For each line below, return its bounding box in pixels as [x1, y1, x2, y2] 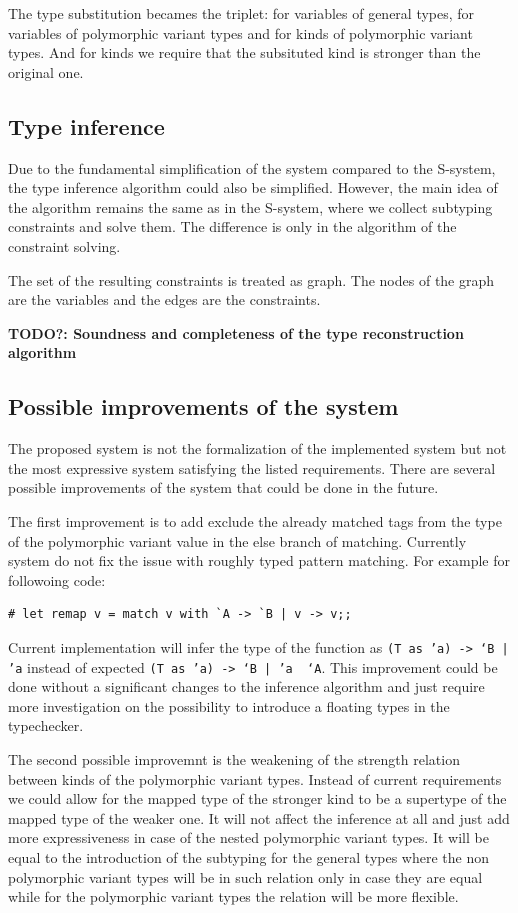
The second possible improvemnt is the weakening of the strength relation [8, 748, 460, 769]
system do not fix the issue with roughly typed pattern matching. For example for [8, 550, 510, 571]
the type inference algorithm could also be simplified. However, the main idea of [8, 177, 498, 198]
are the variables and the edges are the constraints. [8, 289, 321, 310]
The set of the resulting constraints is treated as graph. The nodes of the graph [8, 269, 495, 290]
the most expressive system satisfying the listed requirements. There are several [8, 457, 496, 478]
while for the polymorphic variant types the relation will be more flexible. [8, 886, 459, 907]
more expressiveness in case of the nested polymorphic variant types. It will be [8, 827, 489, 848]
